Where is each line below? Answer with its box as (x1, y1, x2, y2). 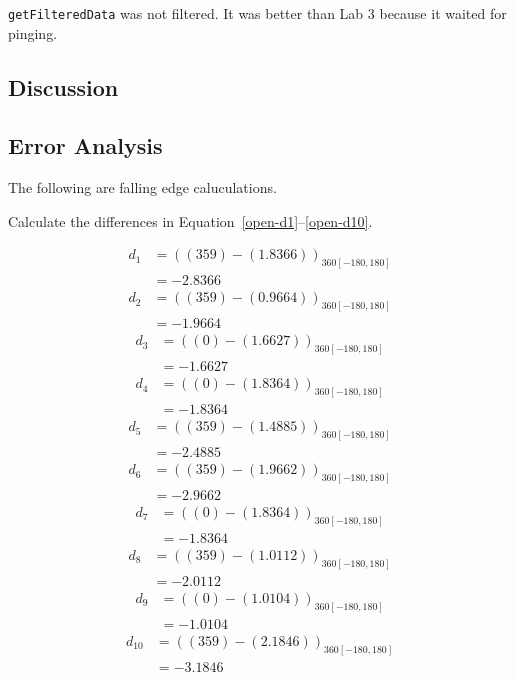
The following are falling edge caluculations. (8, 177, 277, 198)
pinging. (8, 22, 58, 43)
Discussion (8, 71, 119, 102)
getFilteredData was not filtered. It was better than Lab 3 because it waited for (8, 3, 507, 23)
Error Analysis (8, 130, 163, 161)
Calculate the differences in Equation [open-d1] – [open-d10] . (8, 210, 373, 231)
